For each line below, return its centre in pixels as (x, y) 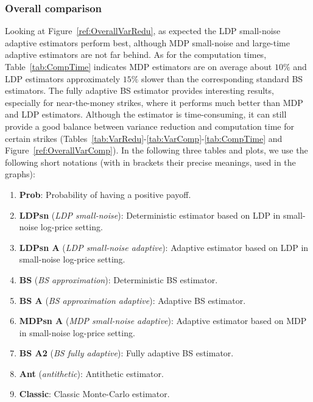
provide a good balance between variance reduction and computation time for (150, 126)
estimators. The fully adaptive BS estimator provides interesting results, (139, 90)
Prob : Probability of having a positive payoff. (105, 194)
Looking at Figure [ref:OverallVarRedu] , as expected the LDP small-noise (143, 31)
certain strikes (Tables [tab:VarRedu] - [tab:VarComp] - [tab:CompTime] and (144, 138)
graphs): (20, 174)
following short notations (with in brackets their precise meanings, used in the (150, 162)
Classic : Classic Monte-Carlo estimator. (94, 394)
